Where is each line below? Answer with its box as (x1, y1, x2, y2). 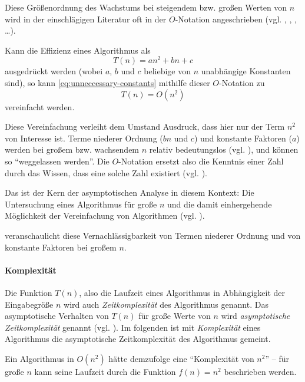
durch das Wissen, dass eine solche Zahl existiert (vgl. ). (5, 166, 207, 179)
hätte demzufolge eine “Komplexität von (108, 352, 254, 364)
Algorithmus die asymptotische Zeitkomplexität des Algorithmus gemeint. (5, 332, 271, 345)
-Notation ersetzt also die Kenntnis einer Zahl (118, 155, 284, 167)
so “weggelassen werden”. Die (5, 155, 110, 167)
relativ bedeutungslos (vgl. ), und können (149, 143, 299, 156)
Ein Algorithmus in (5, 352, 74, 364)
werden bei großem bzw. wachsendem (5, 143, 140, 156)
